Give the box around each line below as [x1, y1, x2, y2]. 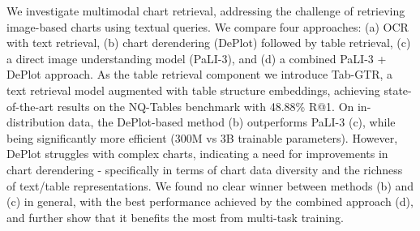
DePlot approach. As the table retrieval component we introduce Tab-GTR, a [6, 66, 393, 83]
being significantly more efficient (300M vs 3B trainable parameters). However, [6, 129, 398, 146]
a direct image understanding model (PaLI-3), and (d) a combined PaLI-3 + [6, 49, 387, 66]
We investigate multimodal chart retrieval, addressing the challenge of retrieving [6, 2, 405, 19]
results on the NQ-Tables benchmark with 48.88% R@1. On [57, 97, 354, 114]
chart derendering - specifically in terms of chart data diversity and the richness [6, 160, 403, 178]
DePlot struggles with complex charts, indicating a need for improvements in [6, 145, 388, 162]
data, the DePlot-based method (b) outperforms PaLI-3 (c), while [68, 113, 396, 130]
